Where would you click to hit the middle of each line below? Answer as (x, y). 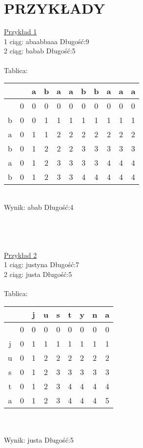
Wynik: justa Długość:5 (39, 439)
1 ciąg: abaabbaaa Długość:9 (47, 41)
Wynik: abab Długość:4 (39, 207)
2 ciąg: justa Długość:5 (38, 274)
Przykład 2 (20, 255)
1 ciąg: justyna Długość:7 (41, 264)
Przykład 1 (20, 32)
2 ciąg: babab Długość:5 (40, 51)
